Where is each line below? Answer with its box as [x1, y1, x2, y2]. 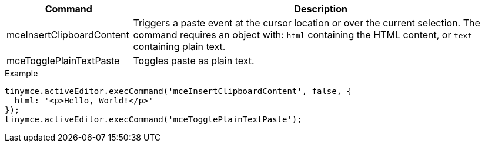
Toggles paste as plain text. [133, 55, 255, 66]
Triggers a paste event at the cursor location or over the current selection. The [133, 17, 480, 29]
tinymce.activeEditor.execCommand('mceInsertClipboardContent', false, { [5, 86, 352, 96]
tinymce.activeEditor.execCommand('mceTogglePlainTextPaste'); [5, 115, 302, 124]
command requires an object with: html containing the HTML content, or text [133, 29, 473, 41]
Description [294, 3, 347, 15]
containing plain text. [133, 41, 226, 52]
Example [5, 68, 38, 78]
